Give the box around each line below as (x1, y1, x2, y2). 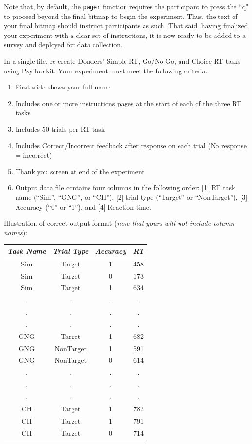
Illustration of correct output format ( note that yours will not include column (4, 218, 234, 228)
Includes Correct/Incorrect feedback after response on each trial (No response (15, 140, 247, 150)
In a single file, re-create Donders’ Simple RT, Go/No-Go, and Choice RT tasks (4, 56, 241, 66)
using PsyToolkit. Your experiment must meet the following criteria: (4, 65, 208, 75)
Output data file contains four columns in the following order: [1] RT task (15, 182, 235, 193)
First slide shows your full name (15, 82, 111, 92)
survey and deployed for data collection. (4, 39, 123, 50)
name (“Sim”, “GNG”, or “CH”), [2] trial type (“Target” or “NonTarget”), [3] (15, 192, 248, 202)
